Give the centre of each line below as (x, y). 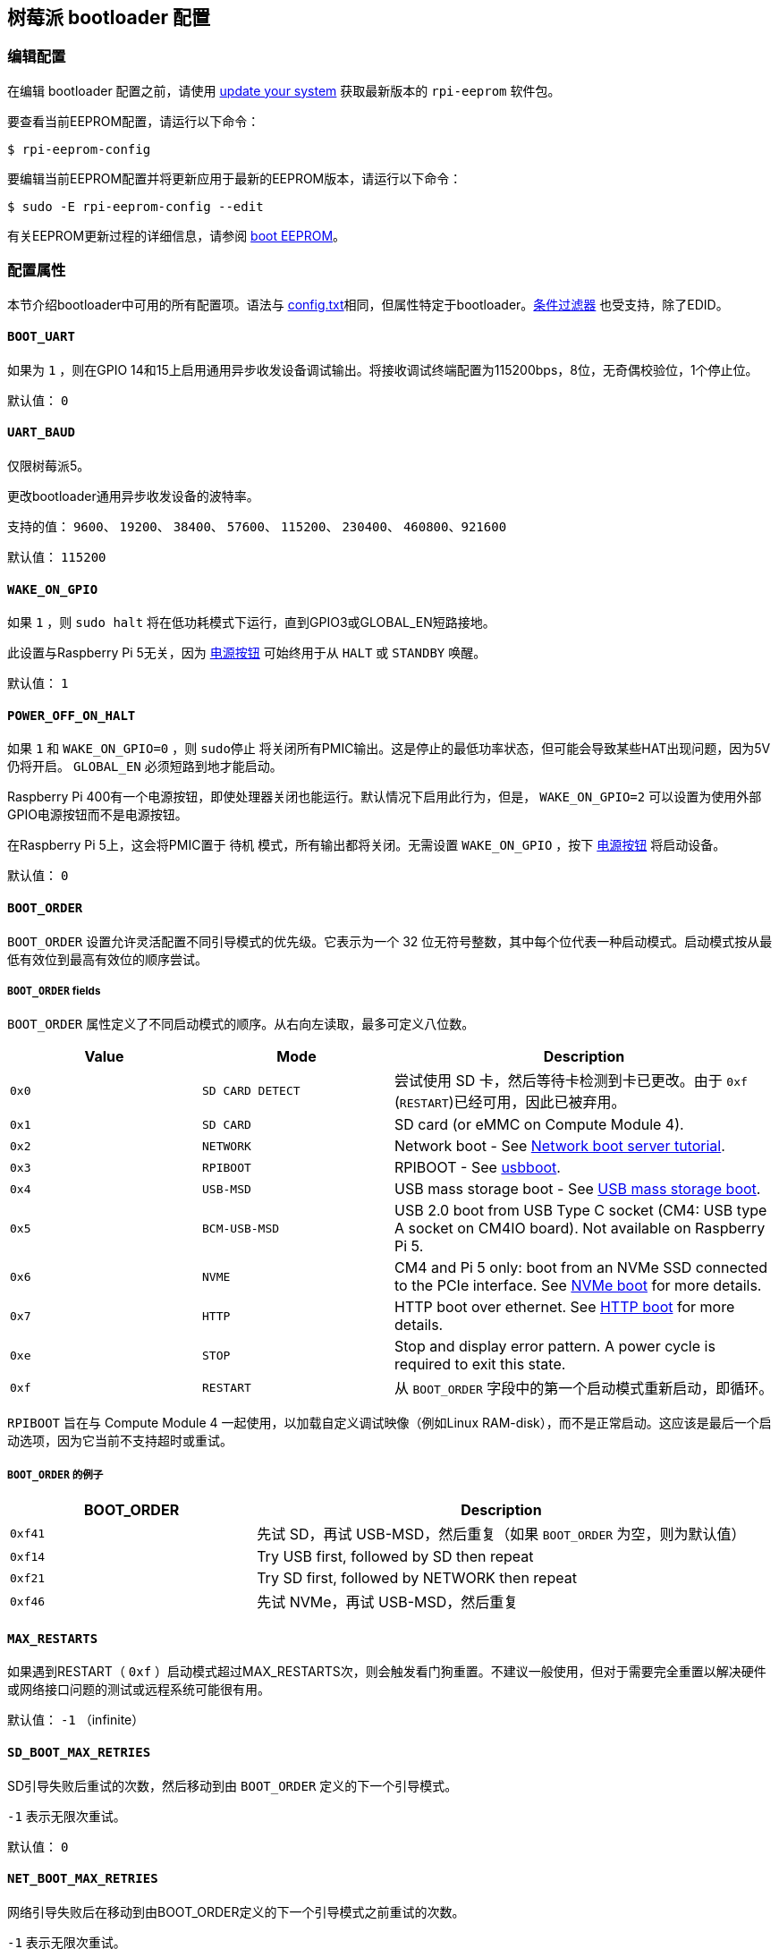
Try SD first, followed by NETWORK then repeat (417, 1578)
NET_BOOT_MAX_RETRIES (83, 1879)
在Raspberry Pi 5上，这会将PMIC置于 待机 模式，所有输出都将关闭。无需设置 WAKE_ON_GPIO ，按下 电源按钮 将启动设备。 (367, 845)
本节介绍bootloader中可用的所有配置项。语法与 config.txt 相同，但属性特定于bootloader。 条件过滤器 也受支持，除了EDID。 (368, 304)
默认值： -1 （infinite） (76, 1720)
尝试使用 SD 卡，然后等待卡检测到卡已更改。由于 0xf (571, 1081)
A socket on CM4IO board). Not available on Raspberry (580, 1229)
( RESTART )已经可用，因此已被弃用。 (510, 1102)
